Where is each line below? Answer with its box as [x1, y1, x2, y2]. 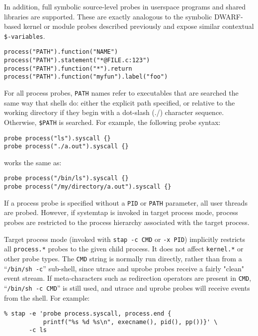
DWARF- [214, 11, 243, 21]
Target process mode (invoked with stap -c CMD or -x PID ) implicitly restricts [4, 233, 246, 244]
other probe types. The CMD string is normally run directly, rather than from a [4, 253, 242, 263]
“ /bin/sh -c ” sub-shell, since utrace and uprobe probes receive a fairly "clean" [4, 263, 245, 273]
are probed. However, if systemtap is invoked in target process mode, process [4, 207, 238, 218]
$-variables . [4, 30, 45, 41]
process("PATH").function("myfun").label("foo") [4, 73, 168, 81]
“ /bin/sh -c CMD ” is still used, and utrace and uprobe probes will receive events [4, 282, 250, 293]
